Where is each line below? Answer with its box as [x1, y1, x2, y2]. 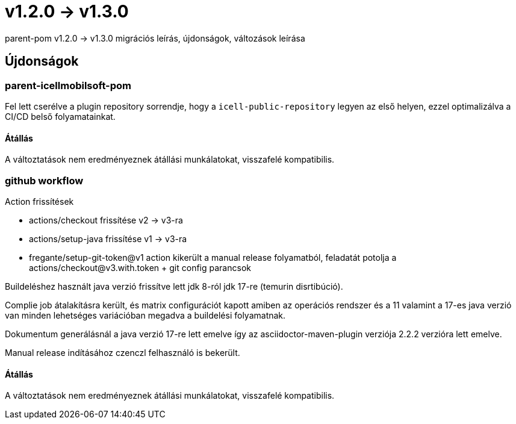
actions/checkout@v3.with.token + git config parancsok [29, 262, 251, 273]
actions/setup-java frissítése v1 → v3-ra [29, 233, 187, 244]
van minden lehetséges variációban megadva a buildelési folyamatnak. [5, 310, 286, 320]
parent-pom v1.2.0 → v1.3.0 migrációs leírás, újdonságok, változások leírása [5, 33, 305, 43]
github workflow [5, 174, 84, 187]
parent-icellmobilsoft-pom [5, 79, 132, 92]
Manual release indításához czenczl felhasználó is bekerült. [5, 347, 240, 358]
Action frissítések [5, 196, 74, 207]
